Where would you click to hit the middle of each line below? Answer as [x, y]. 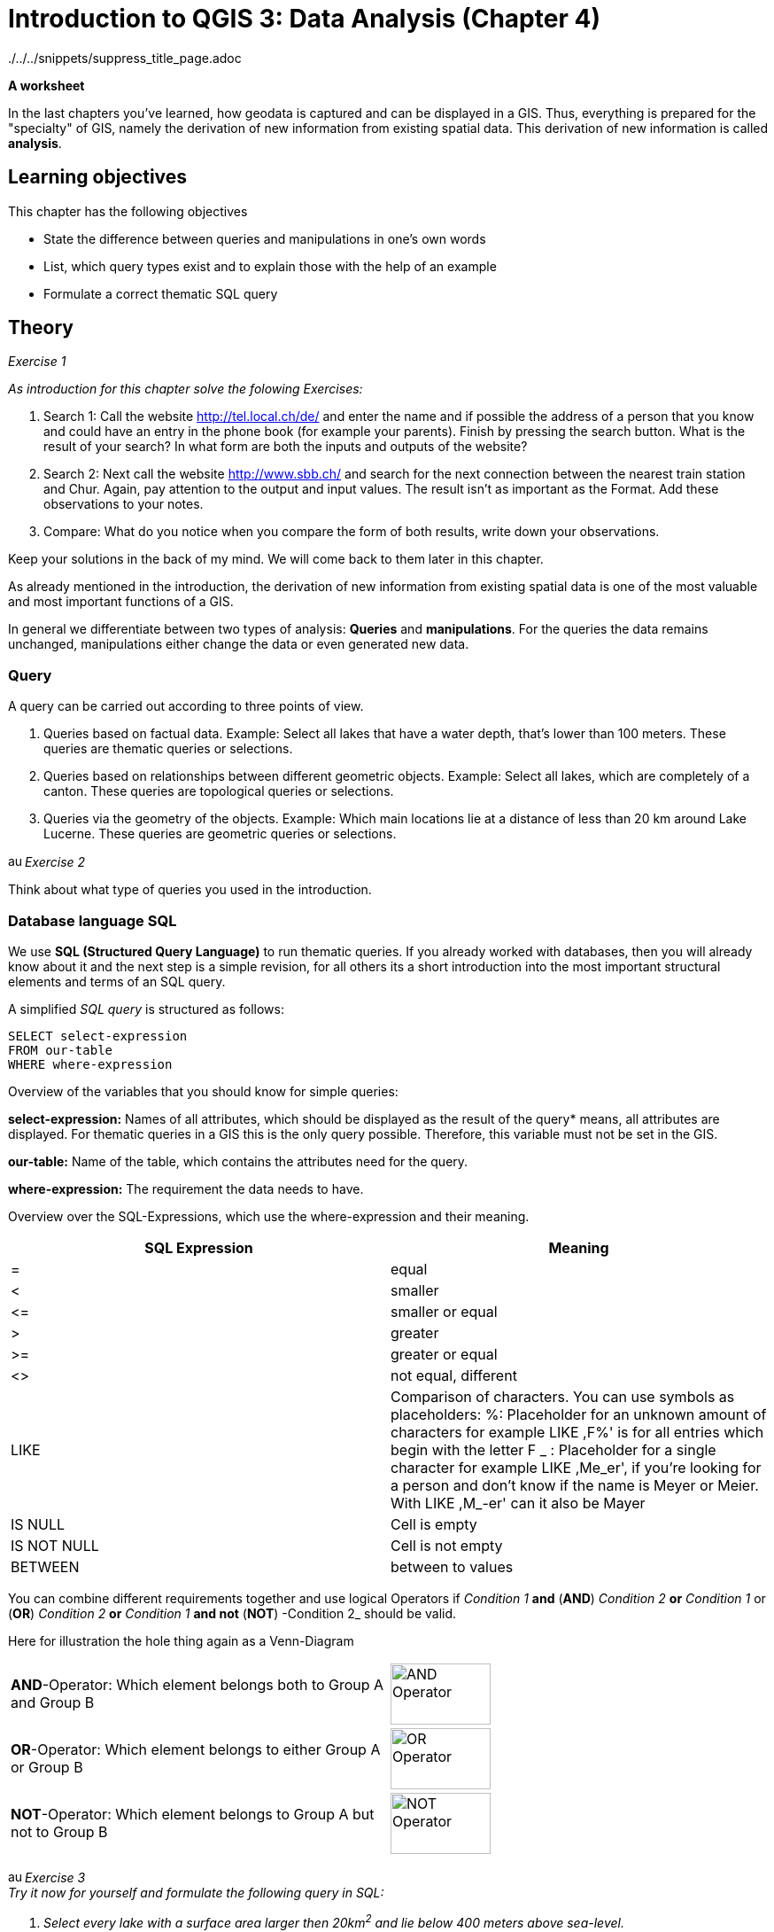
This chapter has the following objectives [128, 211]
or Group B [47, 1768]
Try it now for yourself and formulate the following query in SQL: [196, 1892]
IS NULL [38, 1524]
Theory [41, 328]
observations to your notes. [124, 504]
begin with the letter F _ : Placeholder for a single [553, 1449]
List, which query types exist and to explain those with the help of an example [270, 266]
